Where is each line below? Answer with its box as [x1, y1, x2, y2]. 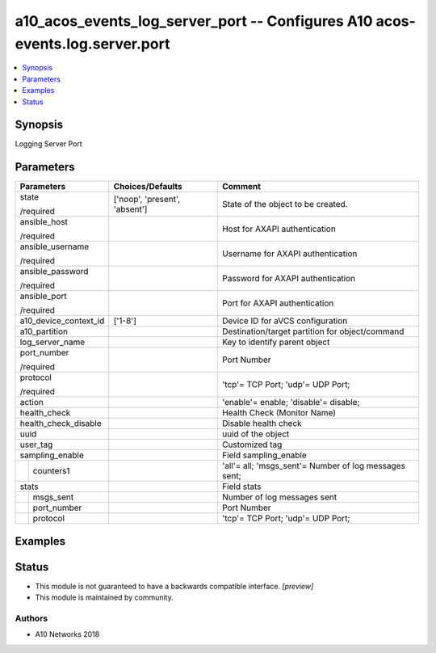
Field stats [222, 481, 262, 492]
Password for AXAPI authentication [222, 273, 356, 284]
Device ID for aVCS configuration [222, 315, 348, 326]
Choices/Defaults [113, 181, 182, 192]
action [19, 397, 44, 408]
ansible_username [19, 241, 90, 252]
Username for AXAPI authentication [222, 248, 358, 259]
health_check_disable [19, 418, 103, 429]
